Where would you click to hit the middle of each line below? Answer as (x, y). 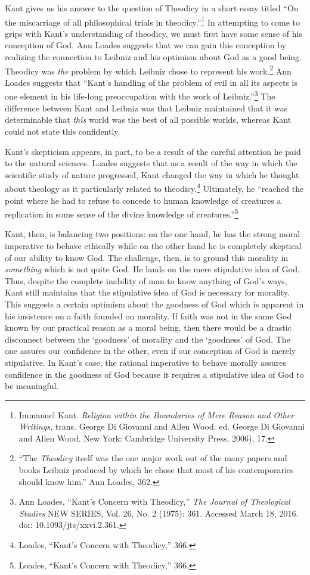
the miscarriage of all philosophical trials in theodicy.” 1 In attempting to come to (153, 21)
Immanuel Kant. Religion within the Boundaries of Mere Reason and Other (156, 414)
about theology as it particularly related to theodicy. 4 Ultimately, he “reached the (154, 187)
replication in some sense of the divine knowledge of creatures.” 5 (122, 213)
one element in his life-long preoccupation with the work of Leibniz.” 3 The (140, 95)
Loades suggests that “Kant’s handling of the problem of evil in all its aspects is (151, 82)
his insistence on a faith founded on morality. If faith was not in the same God (148, 316)
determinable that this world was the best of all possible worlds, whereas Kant (148, 119)
